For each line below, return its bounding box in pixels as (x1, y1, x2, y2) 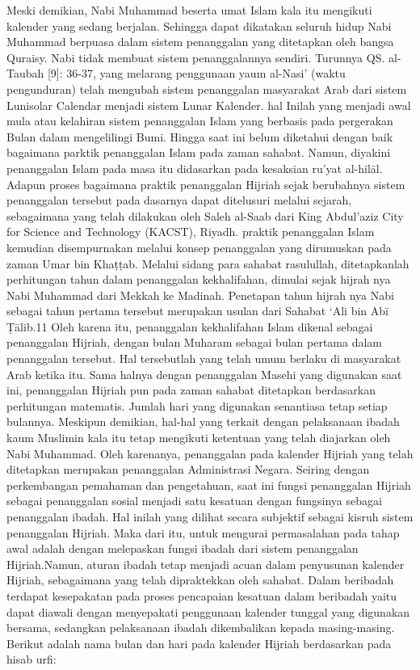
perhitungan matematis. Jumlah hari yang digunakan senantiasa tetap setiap (6, 397, 388, 414)
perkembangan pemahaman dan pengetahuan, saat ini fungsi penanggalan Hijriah (6, 476, 411, 493)
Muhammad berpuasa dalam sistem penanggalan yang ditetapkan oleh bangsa (6, 33, 394, 50)
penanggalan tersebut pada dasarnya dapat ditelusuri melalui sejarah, (6, 192, 352, 209)
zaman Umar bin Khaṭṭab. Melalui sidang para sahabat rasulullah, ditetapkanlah (6, 255, 409, 272)
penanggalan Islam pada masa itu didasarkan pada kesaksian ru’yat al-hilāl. (6, 159, 383, 176)
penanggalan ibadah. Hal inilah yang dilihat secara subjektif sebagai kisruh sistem (6, 508, 414, 525)
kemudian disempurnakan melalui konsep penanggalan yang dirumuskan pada (6, 238, 392, 255)
